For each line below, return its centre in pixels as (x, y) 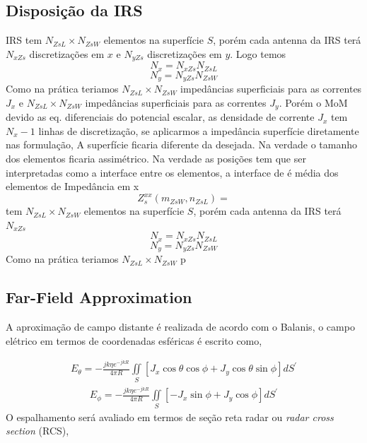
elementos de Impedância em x (72, 186)
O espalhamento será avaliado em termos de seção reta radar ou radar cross (170, 417)
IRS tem (24, 40)
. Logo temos (258, 53)
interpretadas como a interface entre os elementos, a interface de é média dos (172, 172)
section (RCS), (37, 431)
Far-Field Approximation (99, 297)
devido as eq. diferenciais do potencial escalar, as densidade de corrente (160, 117)
